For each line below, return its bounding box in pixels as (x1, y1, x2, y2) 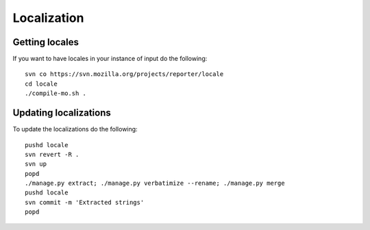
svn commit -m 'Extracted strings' (25, 199, 145, 206)
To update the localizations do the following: (12, 125, 138, 133)
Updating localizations (12, 107, 111, 119)
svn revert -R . (25, 151, 79, 158)
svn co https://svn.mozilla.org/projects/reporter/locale (25, 71, 224, 78)
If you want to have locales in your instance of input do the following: (12, 55, 208, 63)
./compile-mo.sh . (25, 90, 87, 97)
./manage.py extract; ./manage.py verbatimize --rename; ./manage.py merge (25, 179, 285, 188)
